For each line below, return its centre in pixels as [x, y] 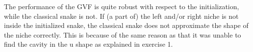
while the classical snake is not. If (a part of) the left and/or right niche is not [121, 16]
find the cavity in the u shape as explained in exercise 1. [89, 44]
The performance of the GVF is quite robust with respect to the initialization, [122, 6]
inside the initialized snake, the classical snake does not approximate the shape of [126, 25]
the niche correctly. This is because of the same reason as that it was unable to [123, 34]
